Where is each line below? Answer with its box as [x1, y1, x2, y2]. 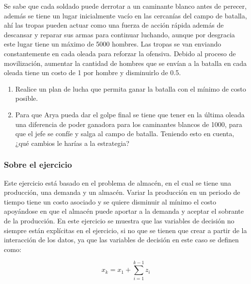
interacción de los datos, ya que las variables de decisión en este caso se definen [4, 235, 239, 245]
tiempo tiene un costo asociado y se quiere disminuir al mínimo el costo [4, 196, 216, 206]
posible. [15, 93, 38, 103]
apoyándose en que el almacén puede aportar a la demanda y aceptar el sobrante [4, 206, 244, 216]
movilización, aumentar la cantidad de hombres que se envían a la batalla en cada [4, 58, 247, 68]
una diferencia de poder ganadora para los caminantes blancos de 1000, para [15, 119, 242, 129]
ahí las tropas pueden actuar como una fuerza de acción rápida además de [4, 20, 224, 30]
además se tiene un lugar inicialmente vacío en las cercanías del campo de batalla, [4, 10, 247, 20]
